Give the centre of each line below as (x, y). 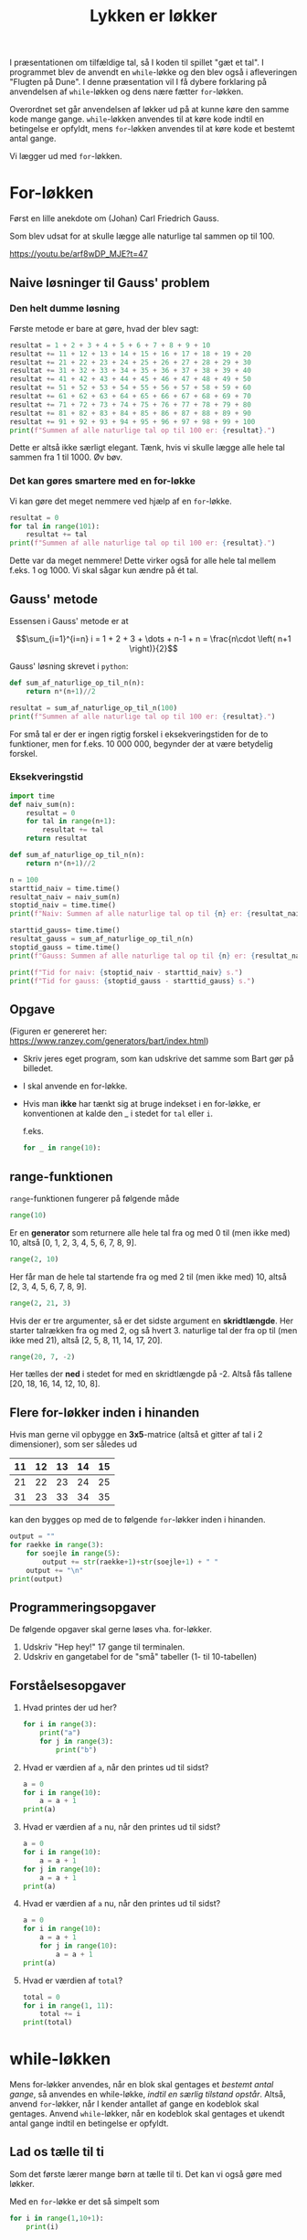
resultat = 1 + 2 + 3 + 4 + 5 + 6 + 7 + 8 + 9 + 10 (110, 345)
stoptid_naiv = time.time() (63, 906)
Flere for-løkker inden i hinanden (105, 1412)
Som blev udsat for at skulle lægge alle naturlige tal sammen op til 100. (143, 236)
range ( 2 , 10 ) (34, 1259)
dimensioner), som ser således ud (74, 1444)
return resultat (57, 839)
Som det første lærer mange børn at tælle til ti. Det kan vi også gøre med (146, 2174)
